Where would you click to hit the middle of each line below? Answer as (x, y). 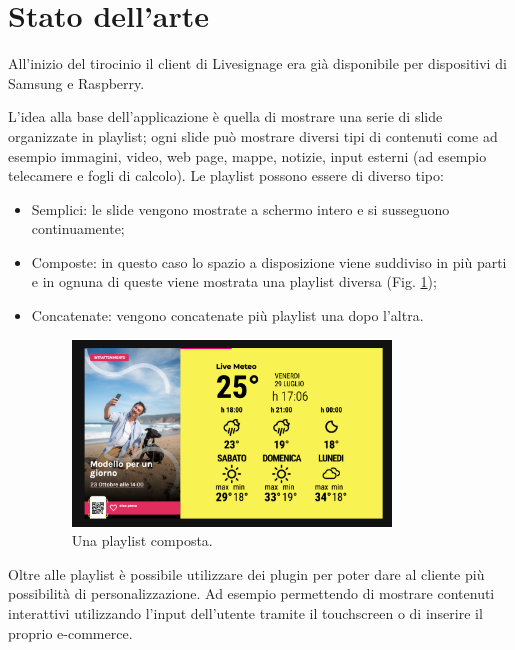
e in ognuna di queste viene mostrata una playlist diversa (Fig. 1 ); (234, 281)
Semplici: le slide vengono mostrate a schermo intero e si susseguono (240, 208)
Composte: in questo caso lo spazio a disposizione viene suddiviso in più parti (269, 261)
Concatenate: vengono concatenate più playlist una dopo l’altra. (227, 315)
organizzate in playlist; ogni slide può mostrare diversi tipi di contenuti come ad (253, 135)
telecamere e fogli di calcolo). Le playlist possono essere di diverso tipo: (226, 175)
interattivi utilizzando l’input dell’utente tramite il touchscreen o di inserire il (245, 612)
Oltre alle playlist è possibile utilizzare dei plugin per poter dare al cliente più (246, 573)
